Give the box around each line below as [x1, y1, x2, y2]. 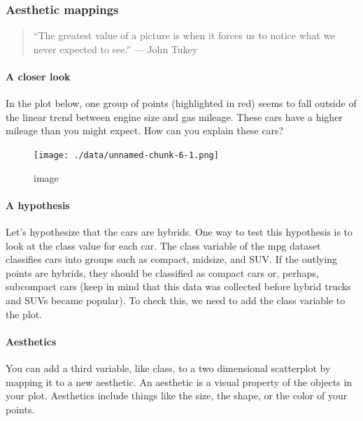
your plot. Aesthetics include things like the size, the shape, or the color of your [6, 388, 348, 403]
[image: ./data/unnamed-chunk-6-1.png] [34, 150, 219, 160]
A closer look [6, 69, 71, 83]
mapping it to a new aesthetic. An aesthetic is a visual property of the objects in [6, 374, 353, 389]
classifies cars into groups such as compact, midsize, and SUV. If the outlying [6, 252, 337, 266]
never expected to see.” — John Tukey [33, 41, 198, 56]
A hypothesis [6, 197, 70, 212]
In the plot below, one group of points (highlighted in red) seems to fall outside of [6, 96, 357, 110]
